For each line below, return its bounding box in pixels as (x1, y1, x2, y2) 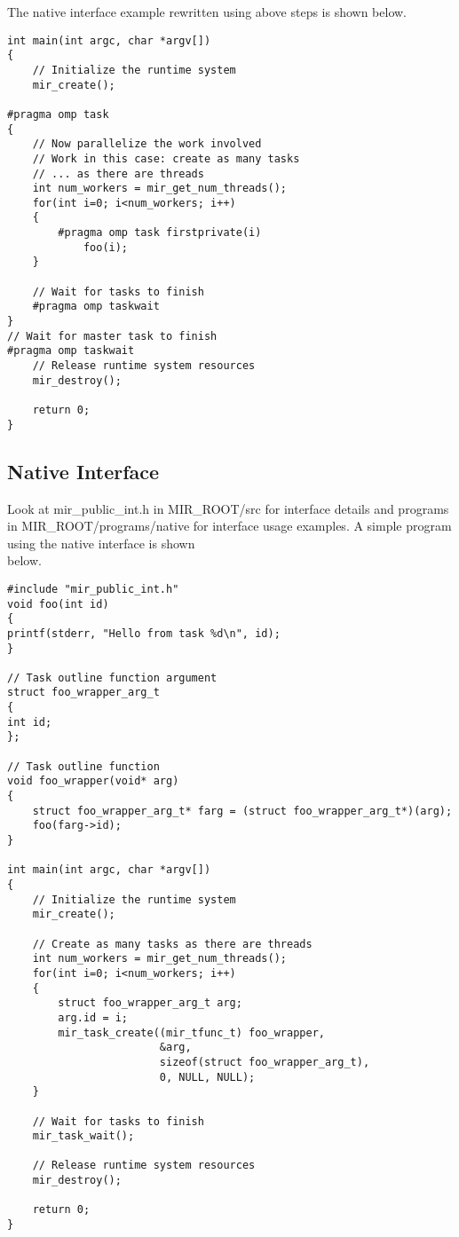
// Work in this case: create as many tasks (32, 152, 300, 165)
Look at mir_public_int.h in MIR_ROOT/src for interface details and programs (7, 499, 449, 517)
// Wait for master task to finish (7, 329, 218, 343)
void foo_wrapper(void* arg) (7, 775, 179, 788)
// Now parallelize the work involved (32, 138, 262, 151)
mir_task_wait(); (32, 1130, 135, 1143)
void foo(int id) (7, 597, 109, 611)
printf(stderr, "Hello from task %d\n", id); (7, 626, 281, 640)
